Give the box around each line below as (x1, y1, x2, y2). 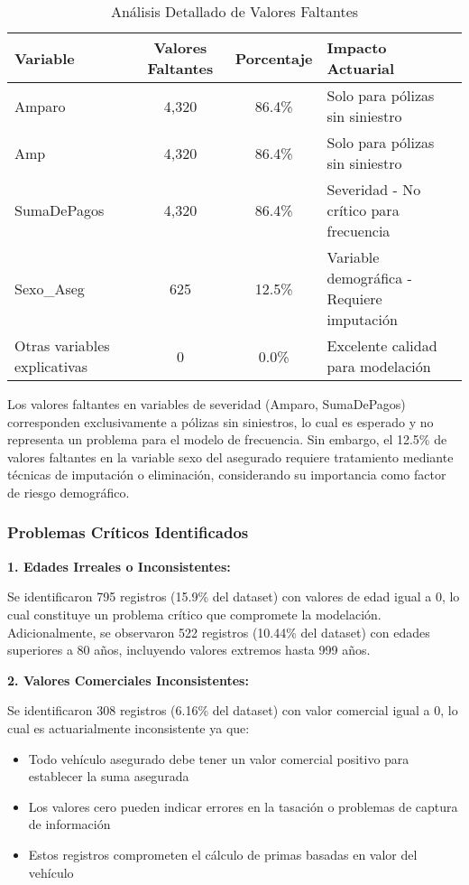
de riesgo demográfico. (7, 482, 130, 501)
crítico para (326, 200, 400, 220)
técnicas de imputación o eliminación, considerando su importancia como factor (7, 465, 446, 484)
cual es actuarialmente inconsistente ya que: (7, 718, 250, 737)
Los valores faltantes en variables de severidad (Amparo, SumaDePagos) (7, 395, 406, 413)
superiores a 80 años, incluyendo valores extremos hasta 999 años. (7, 640, 371, 659)
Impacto (326, 37, 387, 58)
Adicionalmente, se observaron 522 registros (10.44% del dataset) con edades (7, 622, 430, 641)
